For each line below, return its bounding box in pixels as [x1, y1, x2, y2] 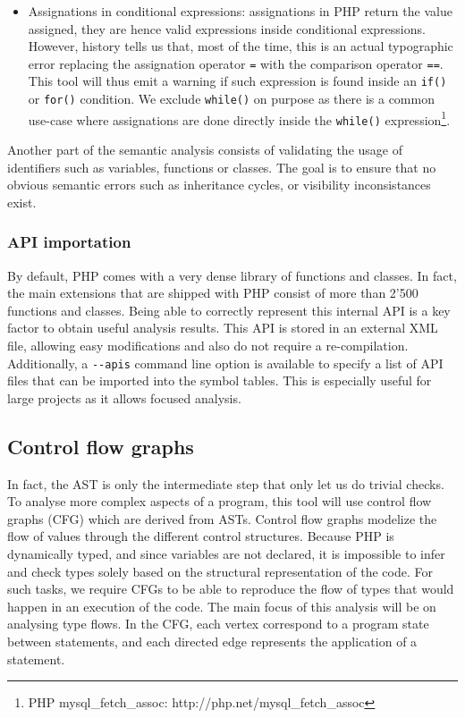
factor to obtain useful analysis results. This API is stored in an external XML [7, 318, 438, 337]
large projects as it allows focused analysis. [7, 388, 241, 407]
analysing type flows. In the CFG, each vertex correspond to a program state [7, 614, 429, 633]
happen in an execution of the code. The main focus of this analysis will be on [7, 596, 436, 615]
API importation [7, 231, 131, 253]
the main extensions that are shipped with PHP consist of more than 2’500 [7, 283, 418, 302]
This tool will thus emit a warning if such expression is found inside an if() [28, 72, 447, 90]
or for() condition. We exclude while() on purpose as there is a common [28, 89, 435, 108]
